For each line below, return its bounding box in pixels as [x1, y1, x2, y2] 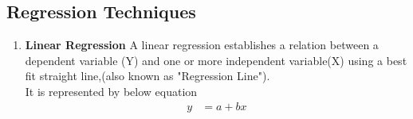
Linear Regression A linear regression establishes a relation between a [25, 36, 379, 53]
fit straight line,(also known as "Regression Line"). [25, 67, 270, 84]
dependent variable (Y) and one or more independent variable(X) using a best [25, 52, 407, 68]
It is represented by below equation [25, 83, 198, 99]
